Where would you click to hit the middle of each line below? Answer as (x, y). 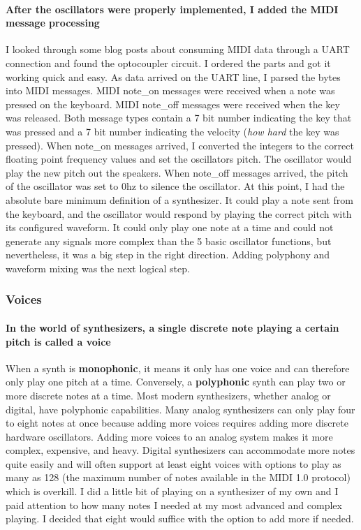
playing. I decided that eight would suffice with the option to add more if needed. (180, 518)
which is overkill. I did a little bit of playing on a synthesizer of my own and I (172, 491)
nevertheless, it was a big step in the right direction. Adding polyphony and (168, 255)
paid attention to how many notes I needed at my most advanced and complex (174, 505)
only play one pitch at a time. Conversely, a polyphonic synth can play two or (176, 382)
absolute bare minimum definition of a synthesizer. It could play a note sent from (179, 199)
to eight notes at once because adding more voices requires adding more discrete (177, 423)
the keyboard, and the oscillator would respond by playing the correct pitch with (179, 213)
